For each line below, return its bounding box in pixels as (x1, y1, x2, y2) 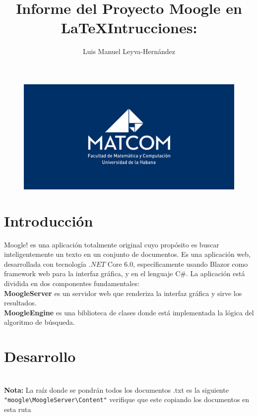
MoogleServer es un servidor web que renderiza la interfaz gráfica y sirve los (4, 288, 242, 298)
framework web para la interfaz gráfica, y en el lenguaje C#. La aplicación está (4, 268, 245, 279)
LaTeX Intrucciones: (61, 17, 197, 38)
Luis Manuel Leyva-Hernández (82, 46, 175, 57)
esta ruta (4, 404, 31, 414)
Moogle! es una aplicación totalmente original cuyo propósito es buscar (4, 239, 219, 249)
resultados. (4, 297, 37, 308)
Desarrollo (4, 346, 76, 366)
